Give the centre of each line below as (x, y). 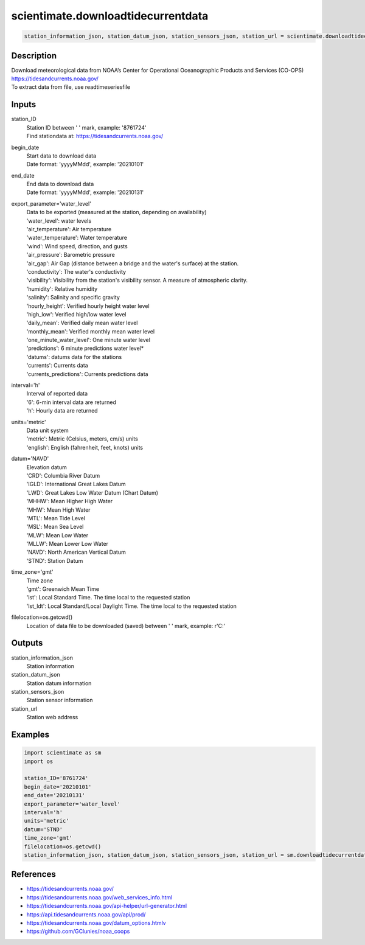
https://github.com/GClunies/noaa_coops (78, 932)
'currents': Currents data (57, 366)
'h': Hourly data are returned (62, 411)
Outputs (27, 643)
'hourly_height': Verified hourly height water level (88, 306)
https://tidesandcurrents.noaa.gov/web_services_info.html (99, 897)
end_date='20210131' (54, 795)
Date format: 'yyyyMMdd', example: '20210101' (85, 164)
